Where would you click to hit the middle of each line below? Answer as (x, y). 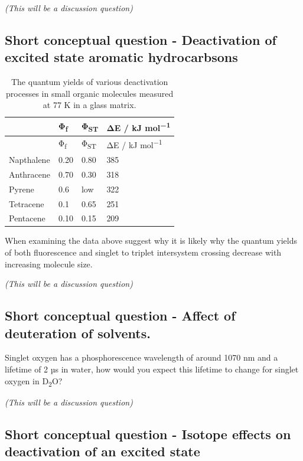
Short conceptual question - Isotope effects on (148, 434)
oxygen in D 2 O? (34, 381)
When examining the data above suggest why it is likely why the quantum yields (151, 241)
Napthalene (30, 159)
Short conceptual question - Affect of (120, 315)
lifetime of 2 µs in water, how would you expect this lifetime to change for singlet (152, 369)
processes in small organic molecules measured (90, 93)
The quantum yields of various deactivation (89, 82)
